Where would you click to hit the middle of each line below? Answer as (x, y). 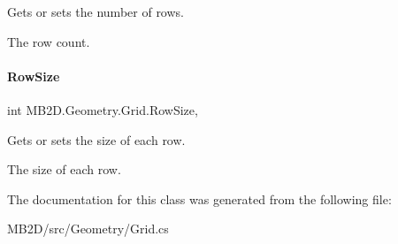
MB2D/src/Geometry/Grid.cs (88, 229)
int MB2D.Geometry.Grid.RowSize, (103, 109)
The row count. (49, 41)
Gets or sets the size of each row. (96, 139)
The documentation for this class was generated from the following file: (199, 198)
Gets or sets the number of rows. (96, 11)
